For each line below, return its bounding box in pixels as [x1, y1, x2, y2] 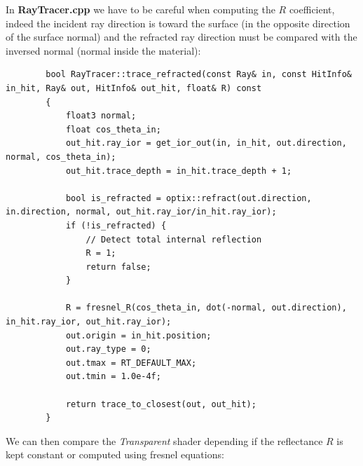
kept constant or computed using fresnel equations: [6, 447, 224, 462]
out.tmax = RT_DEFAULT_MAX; [65, 357, 197, 368]
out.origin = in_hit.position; [65, 330, 212, 341]
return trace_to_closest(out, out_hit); [65, 399, 256, 409]
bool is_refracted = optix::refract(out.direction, [65, 193, 312, 203]
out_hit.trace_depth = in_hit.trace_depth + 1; [65, 165, 292, 176]
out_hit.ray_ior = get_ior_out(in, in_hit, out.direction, [65, 138, 347, 149]
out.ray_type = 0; [65, 344, 151, 355]
